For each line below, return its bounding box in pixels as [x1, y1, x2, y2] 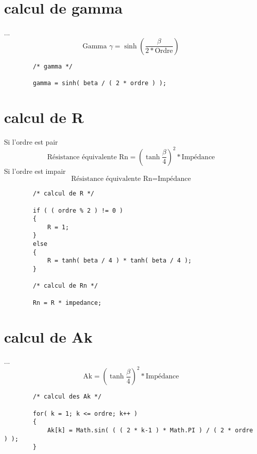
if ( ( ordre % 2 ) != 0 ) [33, 207, 123, 214]
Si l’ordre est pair [4, 136, 58, 147]
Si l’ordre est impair [4, 165, 66, 176]
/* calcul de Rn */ [33, 282, 98, 290]
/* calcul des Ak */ [33, 393, 102, 401]
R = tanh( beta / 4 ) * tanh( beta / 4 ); [47, 257, 192, 265]
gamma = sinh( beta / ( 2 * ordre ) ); [33, 79, 167, 87]
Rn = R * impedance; [33, 299, 102, 306]
